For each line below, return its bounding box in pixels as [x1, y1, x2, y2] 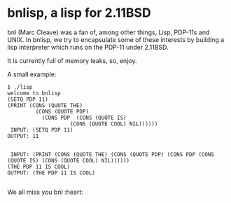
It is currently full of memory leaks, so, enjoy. [7, 56, 137, 64]
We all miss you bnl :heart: [7, 188, 84, 196]
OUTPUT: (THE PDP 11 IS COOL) [7, 169, 96, 176]
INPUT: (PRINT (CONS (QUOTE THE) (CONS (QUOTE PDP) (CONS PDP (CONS [10, 150, 215, 158]
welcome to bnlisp [7, 90, 61, 97]
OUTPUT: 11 [7, 132, 39, 139]
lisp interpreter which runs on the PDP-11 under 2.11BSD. [7, 43, 169, 51]
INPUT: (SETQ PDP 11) [10, 126, 73, 134]
